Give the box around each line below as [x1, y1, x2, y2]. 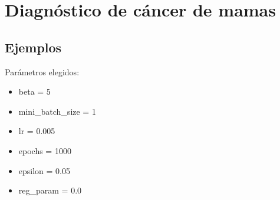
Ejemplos [5, 38, 62, 56]
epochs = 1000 [18, 144, 71, 156]
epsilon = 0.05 [18, 164, 70, 176]
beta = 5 [18, 85, 51, 98]
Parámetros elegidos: [5, 65, 80, 78]
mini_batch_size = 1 [18, 105, 96, 117]
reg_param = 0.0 [18, 184, 82, 196]
